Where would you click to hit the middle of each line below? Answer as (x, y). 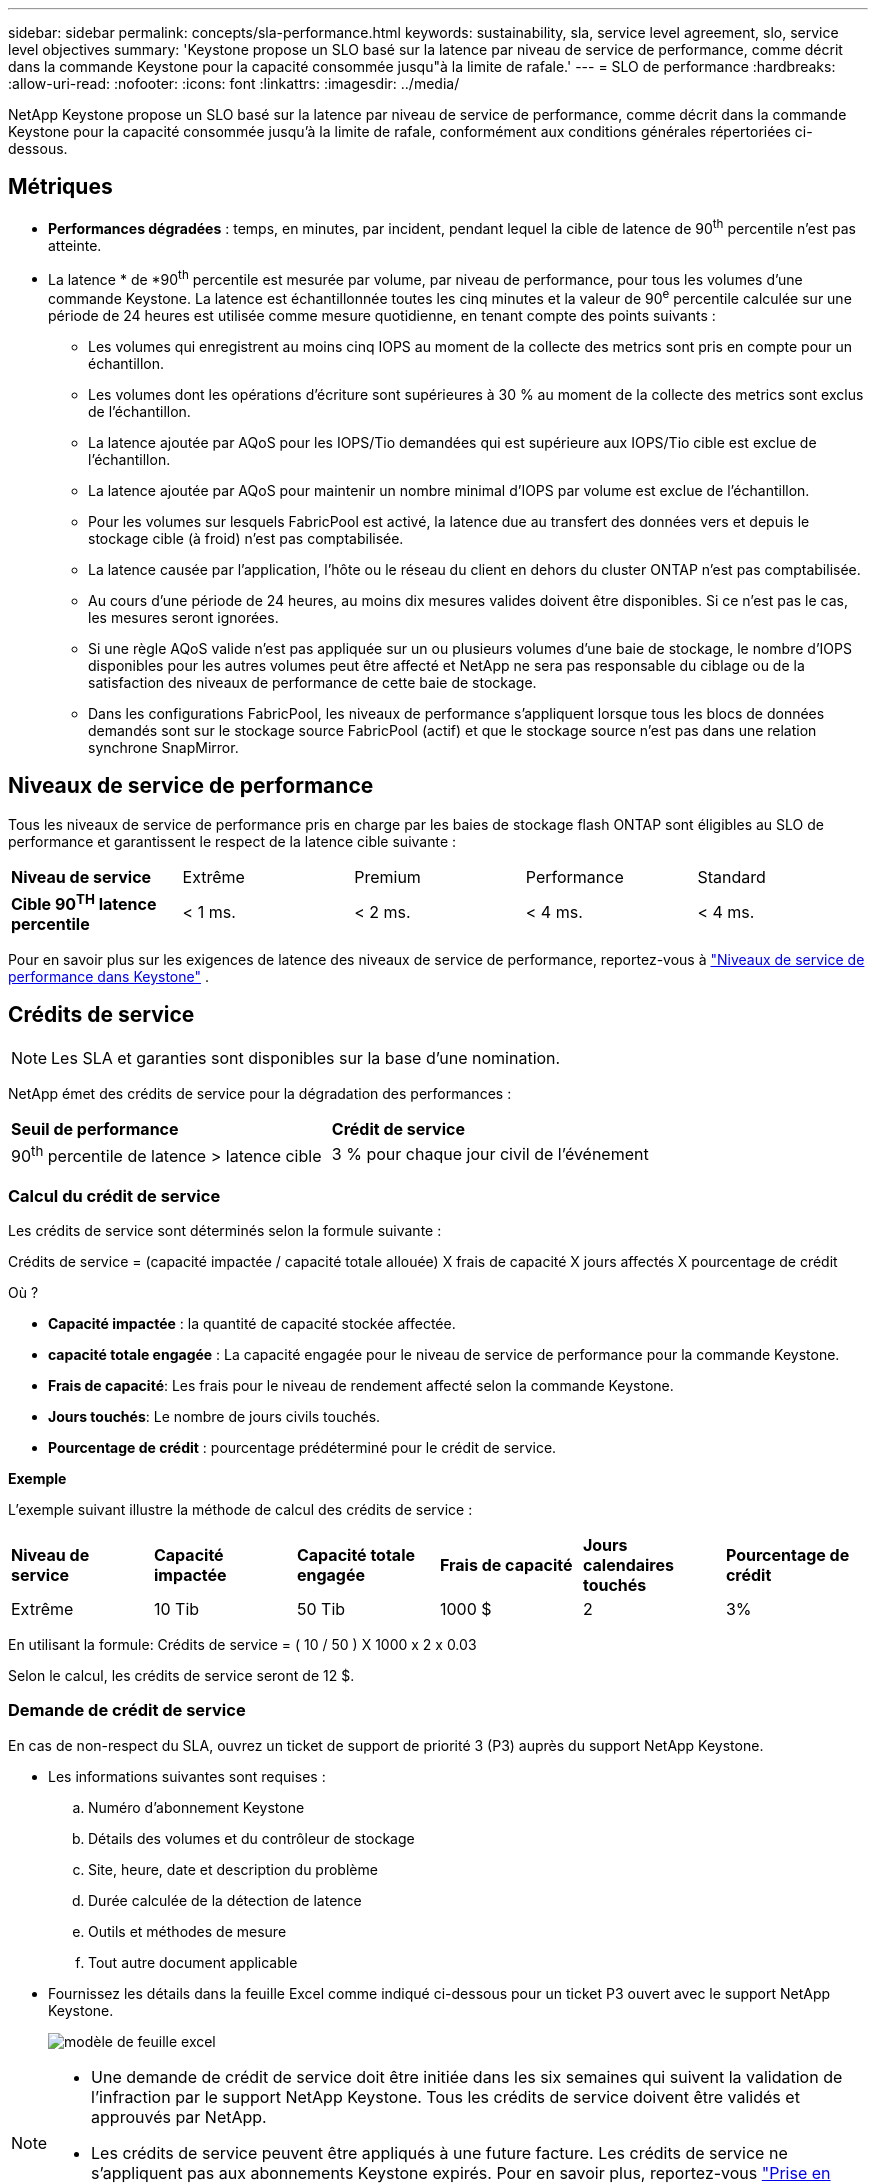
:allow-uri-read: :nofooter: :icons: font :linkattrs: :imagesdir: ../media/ (234, 83)
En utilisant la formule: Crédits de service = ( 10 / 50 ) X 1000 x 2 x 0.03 (242, 1644)
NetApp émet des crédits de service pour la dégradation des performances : (260, 1093)
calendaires (628, 1564)
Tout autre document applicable (193, 1962)
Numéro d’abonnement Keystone (196, 1807)
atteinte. (75, 245)
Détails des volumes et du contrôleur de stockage (251, 1838)
